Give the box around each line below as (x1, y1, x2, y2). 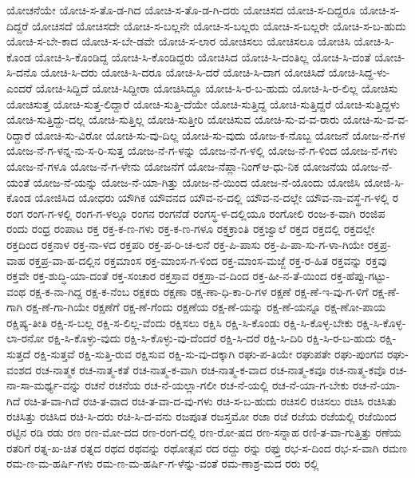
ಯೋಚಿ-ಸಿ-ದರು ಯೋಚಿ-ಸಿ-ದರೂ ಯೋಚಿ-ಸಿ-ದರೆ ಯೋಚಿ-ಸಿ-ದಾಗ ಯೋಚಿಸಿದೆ (41, 64, 325, 81)
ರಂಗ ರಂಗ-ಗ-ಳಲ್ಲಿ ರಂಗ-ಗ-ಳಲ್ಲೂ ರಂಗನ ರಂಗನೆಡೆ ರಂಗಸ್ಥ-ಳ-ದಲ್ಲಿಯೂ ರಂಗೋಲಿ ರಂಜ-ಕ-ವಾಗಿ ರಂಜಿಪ (6, 204, 385, 221)
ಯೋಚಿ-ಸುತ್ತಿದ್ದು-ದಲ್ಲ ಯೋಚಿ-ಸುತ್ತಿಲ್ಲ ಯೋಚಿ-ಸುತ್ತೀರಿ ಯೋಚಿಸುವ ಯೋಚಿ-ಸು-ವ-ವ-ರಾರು (6, 111, 340, 128)
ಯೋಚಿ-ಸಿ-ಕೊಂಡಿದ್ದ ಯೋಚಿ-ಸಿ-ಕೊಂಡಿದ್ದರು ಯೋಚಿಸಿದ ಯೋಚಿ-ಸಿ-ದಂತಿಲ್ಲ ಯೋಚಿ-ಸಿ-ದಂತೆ (34, 48, 371, 65)
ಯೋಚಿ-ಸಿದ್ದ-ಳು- (328, 64, 390, 81)
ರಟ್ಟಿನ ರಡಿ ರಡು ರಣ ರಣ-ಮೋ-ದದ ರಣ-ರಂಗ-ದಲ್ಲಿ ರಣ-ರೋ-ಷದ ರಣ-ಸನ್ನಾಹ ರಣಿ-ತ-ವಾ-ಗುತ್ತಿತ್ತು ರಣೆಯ (6, 424, 401, 440)
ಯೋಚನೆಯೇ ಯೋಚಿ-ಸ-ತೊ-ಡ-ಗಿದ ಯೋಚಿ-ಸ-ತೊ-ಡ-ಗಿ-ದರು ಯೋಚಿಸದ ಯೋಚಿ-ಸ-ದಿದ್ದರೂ (6, 2, 356, 18)
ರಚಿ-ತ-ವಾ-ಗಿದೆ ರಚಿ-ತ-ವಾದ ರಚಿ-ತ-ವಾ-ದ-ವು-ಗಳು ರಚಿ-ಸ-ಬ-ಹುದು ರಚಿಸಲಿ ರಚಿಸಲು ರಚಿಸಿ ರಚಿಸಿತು (23, 392, 397, 409)
